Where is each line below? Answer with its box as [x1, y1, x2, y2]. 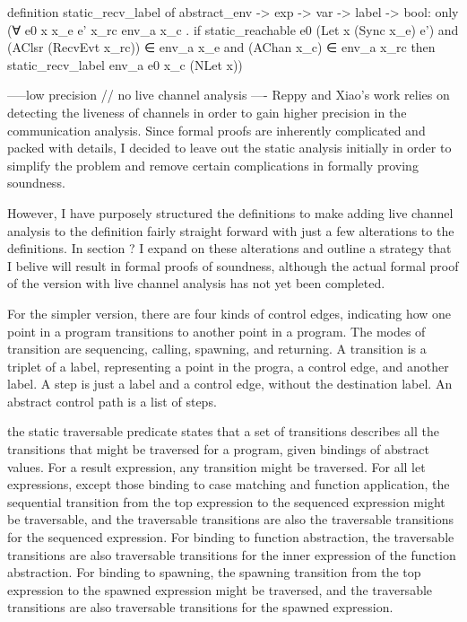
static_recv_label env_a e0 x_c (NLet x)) [7, 55, 243, 74]
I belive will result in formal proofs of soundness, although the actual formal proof [7, 256, 459, 275]
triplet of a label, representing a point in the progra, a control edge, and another [7, 356, 449, 375]
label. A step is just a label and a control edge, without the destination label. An [7, 374, 453, 393]
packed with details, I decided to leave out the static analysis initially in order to [7, 138, 452, 157]
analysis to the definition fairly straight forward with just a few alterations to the [7, 221, 454, 240]
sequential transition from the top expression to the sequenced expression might [7, 492, 445, 511]
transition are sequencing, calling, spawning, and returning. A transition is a [7, 339, 427, 358]
